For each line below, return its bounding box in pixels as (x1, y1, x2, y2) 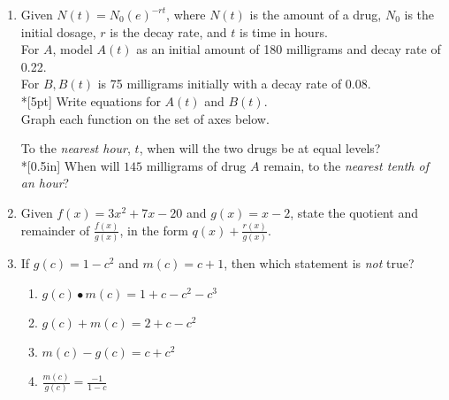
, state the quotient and (290, 203, 418, 221)
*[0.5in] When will (20, 156, 120, 174)
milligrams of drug (146, 156, 247, 174)
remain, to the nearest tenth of (263, 156, 429, 174)
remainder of (20, 220, 90, 239)
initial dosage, (20, 22, 96, 41)
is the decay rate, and (110, 22, 227, 41)
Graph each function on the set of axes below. (20, 109, 270, 127)
